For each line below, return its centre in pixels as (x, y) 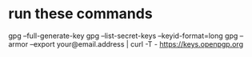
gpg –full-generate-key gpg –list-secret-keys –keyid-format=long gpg (123, 36)
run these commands (81, 14)
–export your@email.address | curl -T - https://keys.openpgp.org (137, 44)
